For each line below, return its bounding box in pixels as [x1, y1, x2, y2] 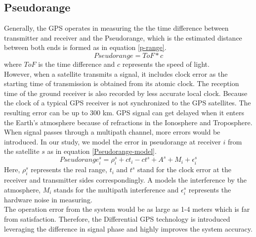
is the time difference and [38, 58, 115, 69]
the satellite [4, 146, 40, 156]
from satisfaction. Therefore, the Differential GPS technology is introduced [4, 213, 230, 224]
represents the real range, [31, 164, 107, 175]
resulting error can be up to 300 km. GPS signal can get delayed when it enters [4, 107, 245, 117]
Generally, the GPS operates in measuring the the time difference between [4, 23, 229, 33]
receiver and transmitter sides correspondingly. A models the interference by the [4, 175, 247, 185]
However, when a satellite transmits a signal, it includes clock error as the [4, 68, 228, 79]
